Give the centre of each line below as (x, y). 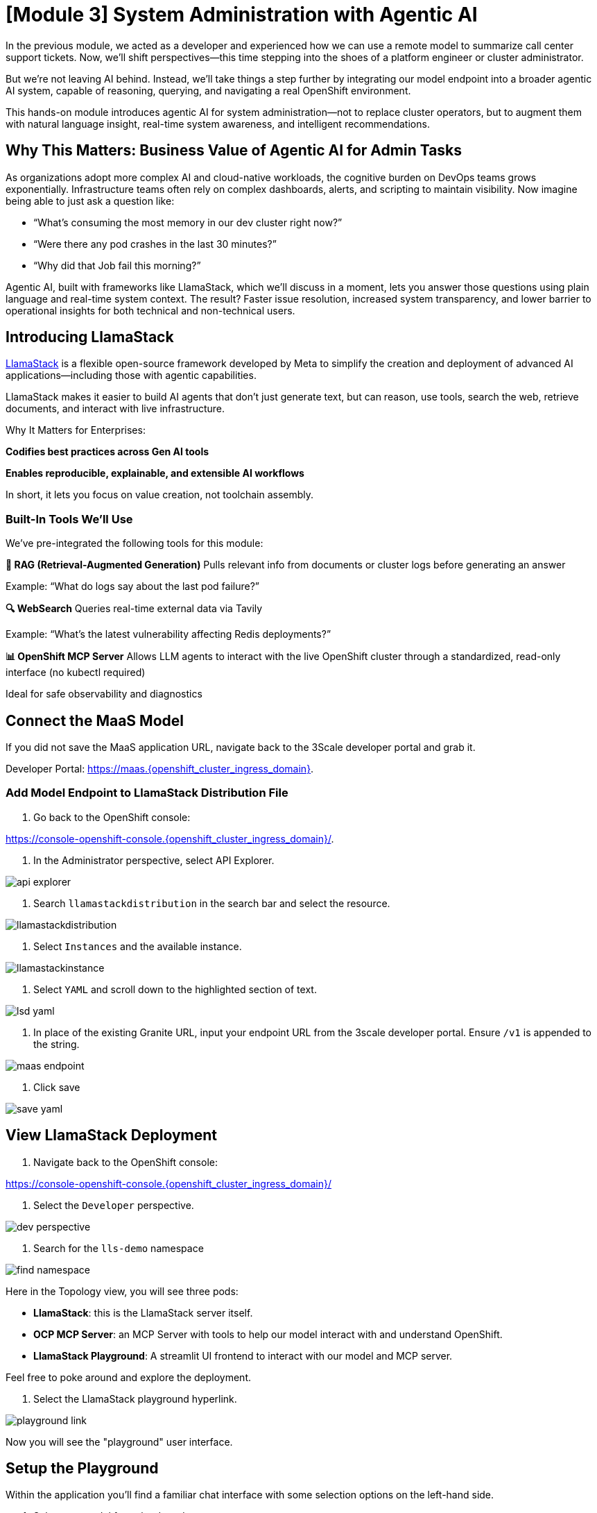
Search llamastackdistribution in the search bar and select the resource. (212, 903)
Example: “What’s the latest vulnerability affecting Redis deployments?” (168, 634)
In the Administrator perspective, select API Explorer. (154, 860)
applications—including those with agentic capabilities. (131, 375)
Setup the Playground (82, 1469)
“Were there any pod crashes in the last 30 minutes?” (155, 244)
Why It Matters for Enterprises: (76, 430)
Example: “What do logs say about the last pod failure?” (132, 586)
